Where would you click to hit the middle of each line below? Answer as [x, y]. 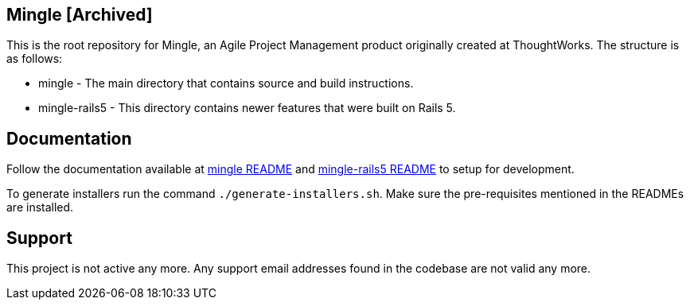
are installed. [40, 207]
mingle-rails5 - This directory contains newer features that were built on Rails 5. [247, 108]
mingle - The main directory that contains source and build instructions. [226, 83]
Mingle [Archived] [80, 15]
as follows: [35, 59]
